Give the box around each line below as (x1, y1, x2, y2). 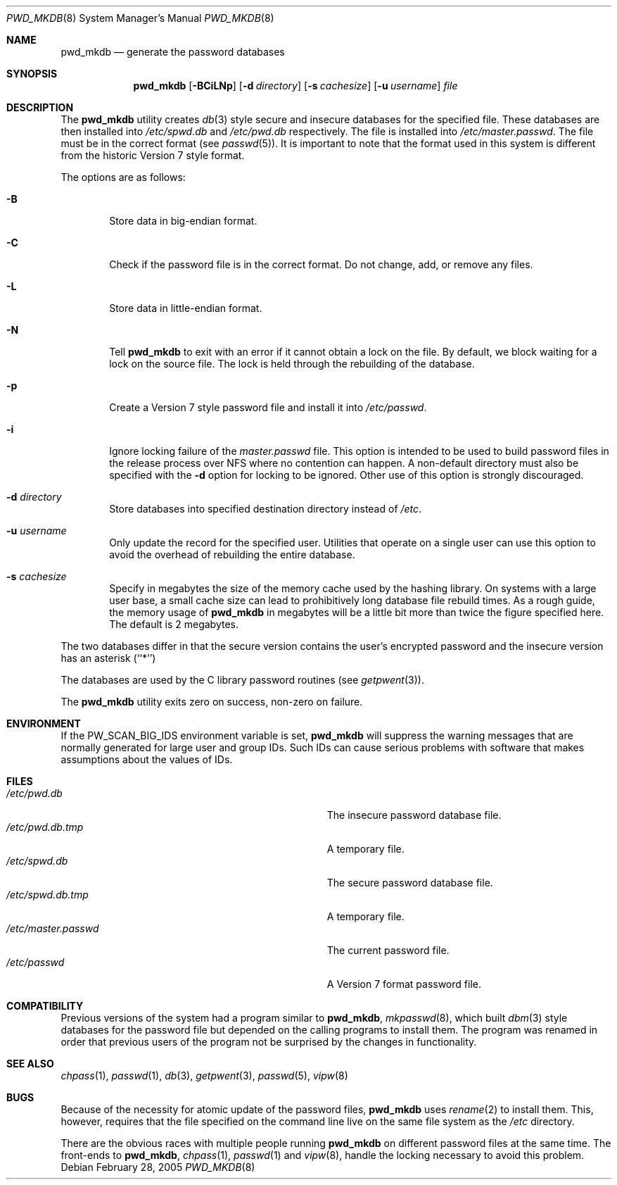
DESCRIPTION (6, 101, 74, 113)
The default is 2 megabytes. (109, 618, 239, 630)
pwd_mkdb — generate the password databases (61, 46, 285, 58)
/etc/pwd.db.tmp (6, 821, 84, 833)
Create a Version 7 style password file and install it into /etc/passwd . (109, 401, 427, 413)
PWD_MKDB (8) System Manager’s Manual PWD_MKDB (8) (6, 12, 274, 24)
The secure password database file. (326, 877, 493, 889)
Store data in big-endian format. (109, 215, 257, 227)
